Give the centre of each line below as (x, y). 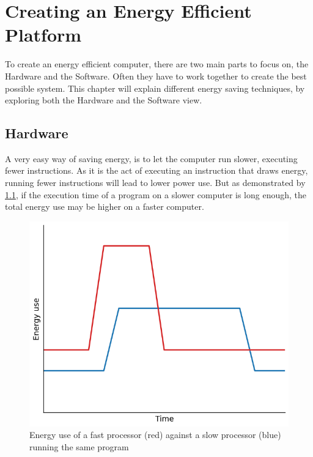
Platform (43, 35)
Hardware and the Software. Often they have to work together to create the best (156, 76)
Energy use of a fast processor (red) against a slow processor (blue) (155, 435)
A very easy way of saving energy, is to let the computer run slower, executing (151, 158)
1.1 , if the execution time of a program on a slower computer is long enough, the (156, 194)
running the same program (79, 446)
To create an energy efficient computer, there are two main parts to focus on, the (157, 64)
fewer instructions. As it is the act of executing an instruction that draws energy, (156, 170)
